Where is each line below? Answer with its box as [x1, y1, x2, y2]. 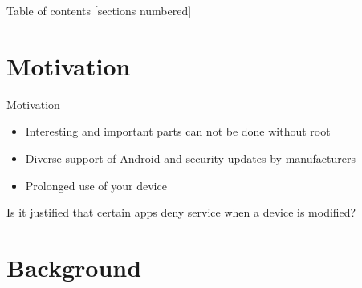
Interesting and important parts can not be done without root [25, 123, 331, 140]
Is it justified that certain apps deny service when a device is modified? [6, 204, 356, 221]
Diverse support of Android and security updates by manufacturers [25, 149, 356, 166]
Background [6, 250, 142, 283]
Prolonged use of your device [25, 176, 167, 193]
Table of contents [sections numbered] [6, 2, 192, 18]
